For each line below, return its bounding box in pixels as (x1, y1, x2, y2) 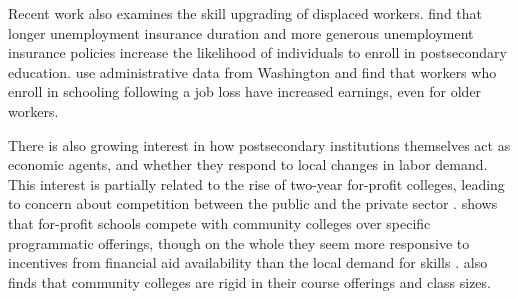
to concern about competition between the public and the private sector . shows (8, 193, 498, 214)
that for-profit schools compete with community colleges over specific (8, 212, 431, 233)
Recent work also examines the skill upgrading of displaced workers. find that (8, 3, 483, 23)
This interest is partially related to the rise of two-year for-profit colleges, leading (8, 173, 505, 194)
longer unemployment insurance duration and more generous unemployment (8, 22, 474, 43)
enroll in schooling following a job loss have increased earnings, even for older (8, 81, 482, 102)
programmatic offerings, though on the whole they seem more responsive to (8, 232, 470, 253)
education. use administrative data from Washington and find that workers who (8, 61, 497, 82)
